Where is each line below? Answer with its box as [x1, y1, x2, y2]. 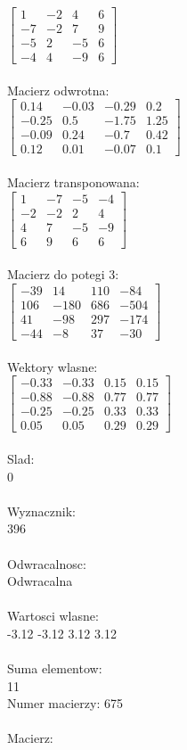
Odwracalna [7, 572, 73, 590]
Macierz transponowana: [7, 173, 140, 192]
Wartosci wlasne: [7, 606, 99, 625]
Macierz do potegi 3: [7, 265, 119, 284]
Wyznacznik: [7, 501, 77, 520]
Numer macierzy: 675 [7, 694, 123, 713]
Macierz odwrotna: [7, 80, 110, 99]
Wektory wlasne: [7, 357, 98, 375]
